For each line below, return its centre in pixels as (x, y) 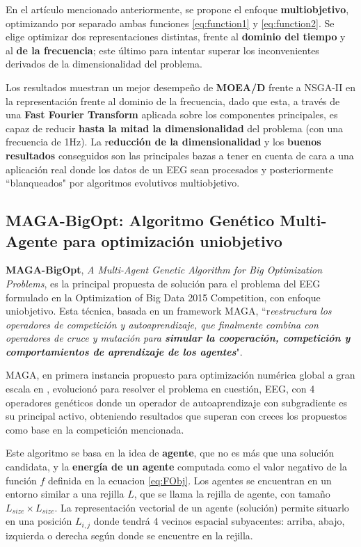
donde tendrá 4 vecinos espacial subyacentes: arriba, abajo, (219, 521)
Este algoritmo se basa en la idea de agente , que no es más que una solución (170, 453)
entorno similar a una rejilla (65, 494)
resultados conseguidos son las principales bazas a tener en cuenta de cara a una (180, 155)
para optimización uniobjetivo (173, 240)
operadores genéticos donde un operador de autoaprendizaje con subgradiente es (176, 402)
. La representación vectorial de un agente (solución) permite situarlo (202, 507)
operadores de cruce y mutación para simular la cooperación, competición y (178, 338)
